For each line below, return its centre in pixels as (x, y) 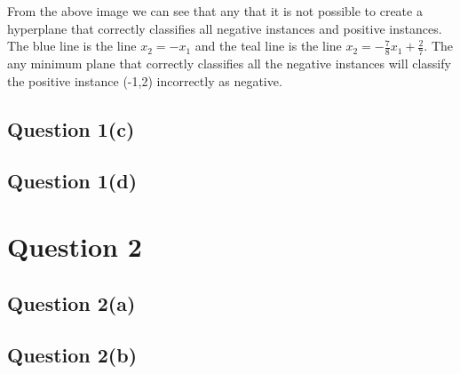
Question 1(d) (72, 181)
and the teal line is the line (268, 46)
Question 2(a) (71, 302)
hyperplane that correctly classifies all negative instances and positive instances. (225, 28)
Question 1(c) (71, 128)
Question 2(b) (72, 355)
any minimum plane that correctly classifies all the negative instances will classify (229, 64)
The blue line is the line (72, 46)
